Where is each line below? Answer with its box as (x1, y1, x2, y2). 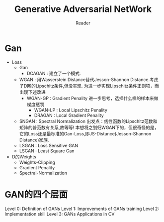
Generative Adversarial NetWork (14, 3, 152, 15)
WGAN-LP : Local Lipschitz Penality (34, 107, 108, 113)
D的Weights (11, 153, 37, 160)
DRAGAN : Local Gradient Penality (34, 112, 104, 118)
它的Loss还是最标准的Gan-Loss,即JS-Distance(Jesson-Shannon (19, 130, 152, 136)
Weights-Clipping (19, 159, 55, 165)
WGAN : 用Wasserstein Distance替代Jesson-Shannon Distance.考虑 (19, 76, 159, 83)
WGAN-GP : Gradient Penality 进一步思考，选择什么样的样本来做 (26, 95, 159, 101)
